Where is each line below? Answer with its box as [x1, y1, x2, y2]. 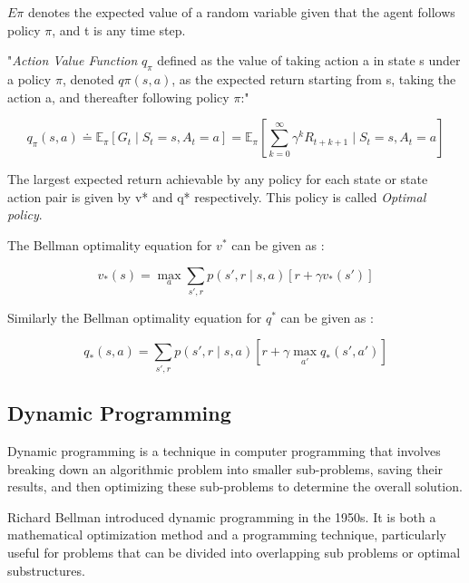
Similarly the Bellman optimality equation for [7, 307, 262, 326]
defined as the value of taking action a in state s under [157, 51, 461, 70]
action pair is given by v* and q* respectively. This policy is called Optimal [7, 187, 426, 206]
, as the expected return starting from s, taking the [171, 69, 456, 88]
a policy [7, 69, 52, 88]
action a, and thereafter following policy [7, 87, 230, 106]
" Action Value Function [7, 51, 138, 70]
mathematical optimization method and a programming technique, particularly [7, 525, 446, 544]
